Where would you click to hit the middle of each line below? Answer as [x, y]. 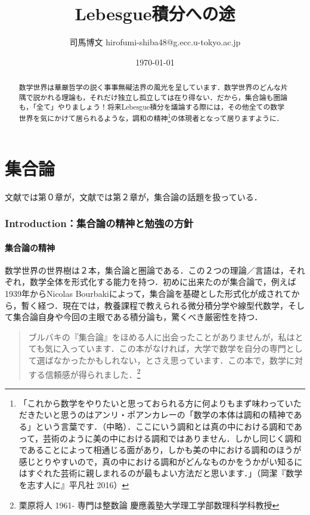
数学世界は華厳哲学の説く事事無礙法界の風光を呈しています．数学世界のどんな [150, 87]
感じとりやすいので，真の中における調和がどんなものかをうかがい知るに [161, 461]
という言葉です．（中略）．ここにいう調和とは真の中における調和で [165, 426]
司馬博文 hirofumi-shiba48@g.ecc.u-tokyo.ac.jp [155, 42]
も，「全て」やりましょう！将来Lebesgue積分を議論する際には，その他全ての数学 [152, 107]
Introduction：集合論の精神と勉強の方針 [99, 223]
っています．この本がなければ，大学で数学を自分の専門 [178, 348]
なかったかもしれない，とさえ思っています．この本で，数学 [170, 360]
